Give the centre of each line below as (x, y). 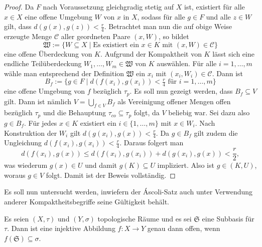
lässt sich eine (233, 53)
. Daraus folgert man (152, 143)
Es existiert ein (116, 45)
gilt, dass (18, 26)
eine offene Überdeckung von (48, 53)
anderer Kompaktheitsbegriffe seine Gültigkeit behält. (87, 202)
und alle (218, 16)
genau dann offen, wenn (184, 228)
